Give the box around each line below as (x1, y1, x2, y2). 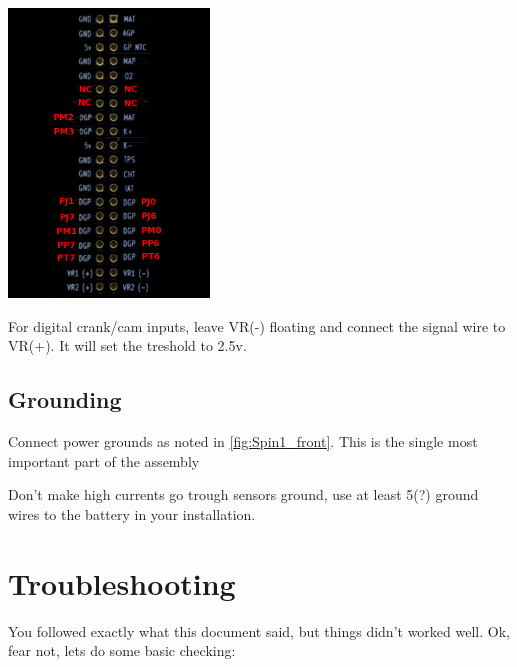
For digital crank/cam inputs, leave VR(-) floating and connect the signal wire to (8, 315, 506, 336)
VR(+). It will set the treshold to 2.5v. (8, 335, 247, 356)
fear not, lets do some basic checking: (8, 640, 236, 661)
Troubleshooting (8, 562, 236, 603)
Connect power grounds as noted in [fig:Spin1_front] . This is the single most (8, 431, 478, 452)
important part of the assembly (8, 450, 200, 471)
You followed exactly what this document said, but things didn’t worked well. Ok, (8, 620, 510, 641)
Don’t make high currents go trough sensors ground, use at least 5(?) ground (8, 484, 479, 505)
